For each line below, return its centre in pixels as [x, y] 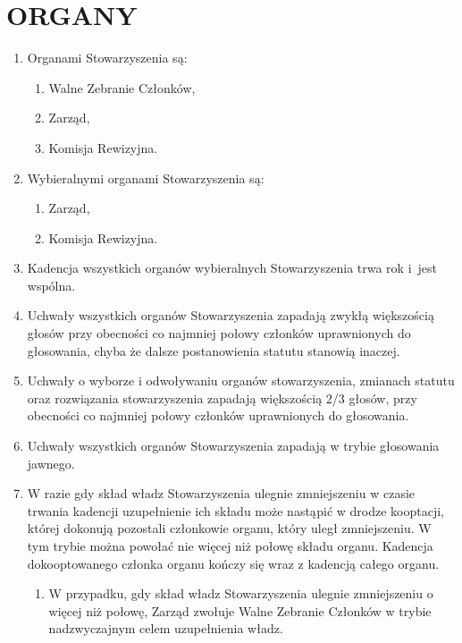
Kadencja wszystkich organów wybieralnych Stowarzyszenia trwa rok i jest [232, 268]
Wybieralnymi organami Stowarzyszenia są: [146, 178]
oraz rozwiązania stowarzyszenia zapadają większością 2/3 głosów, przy [222, 398]
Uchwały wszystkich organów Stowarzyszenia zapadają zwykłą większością [231, 315]
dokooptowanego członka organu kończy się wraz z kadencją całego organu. [233, 563]
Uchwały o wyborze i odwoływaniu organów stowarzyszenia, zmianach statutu [241, 381]
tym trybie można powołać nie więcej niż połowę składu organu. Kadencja [230, 546]
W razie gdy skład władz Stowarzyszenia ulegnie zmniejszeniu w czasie [221, 493]
